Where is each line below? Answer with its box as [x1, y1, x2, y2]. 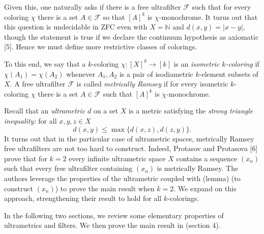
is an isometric [173, 58, 220, 69]
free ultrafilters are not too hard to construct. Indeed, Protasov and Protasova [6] [4, 143, 258, 154]
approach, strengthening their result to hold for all [4, 193, 162, 203]
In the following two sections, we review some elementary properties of [4, 210, 224, 220]
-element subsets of [199, 68, 258, 79]
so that [103, 11, 125, 22]
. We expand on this [173, 183, 237, 193]
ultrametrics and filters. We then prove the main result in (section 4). [4, 220, 221, 230]
